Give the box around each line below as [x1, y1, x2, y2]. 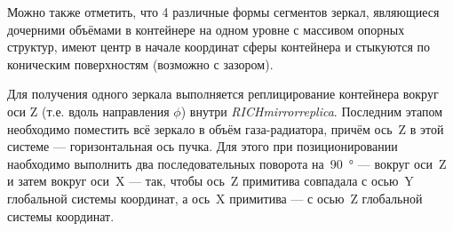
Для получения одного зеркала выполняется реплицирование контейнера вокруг [7, 84, 439, 103]
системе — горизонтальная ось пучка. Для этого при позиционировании [7, 137, 398, 155]
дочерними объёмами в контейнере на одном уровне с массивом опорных [7, 20, 405, 38]
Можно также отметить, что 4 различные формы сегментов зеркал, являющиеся [7, 3, 440, 20]
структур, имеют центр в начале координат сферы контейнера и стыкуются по [7, 37, 431, 56]
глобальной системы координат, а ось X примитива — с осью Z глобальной [7, 188, 423, 207]
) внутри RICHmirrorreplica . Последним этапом [180, 101, 443, 120]
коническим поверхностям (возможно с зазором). [7, 54, 274, 73]
